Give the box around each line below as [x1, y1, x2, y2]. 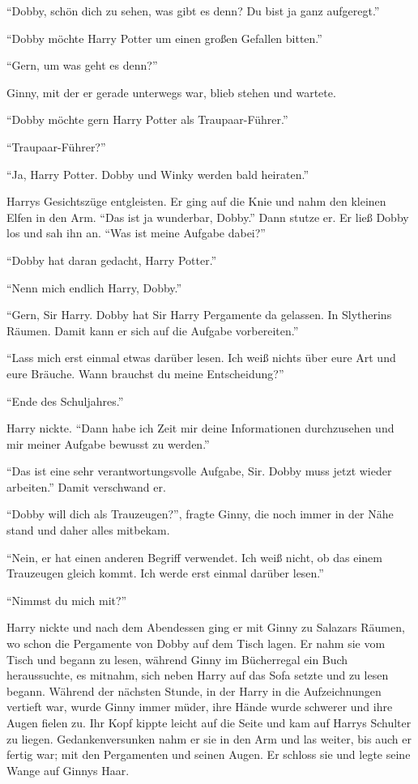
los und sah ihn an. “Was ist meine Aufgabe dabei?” [6, 224, 266, 241]
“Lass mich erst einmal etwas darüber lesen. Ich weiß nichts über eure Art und [6, 349, 396, 366]
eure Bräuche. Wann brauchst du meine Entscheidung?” [6, 364, 284, 381]
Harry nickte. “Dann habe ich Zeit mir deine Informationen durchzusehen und [6, 420, 395, 437]
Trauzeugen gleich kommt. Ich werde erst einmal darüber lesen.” [6, 565, 324, 582]
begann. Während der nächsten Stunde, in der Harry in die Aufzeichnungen [6, 682, 382, 699]
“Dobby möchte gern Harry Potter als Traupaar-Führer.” [6, 111, 288, 128]
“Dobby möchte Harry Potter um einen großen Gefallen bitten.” [6, 29, 322, 46]
